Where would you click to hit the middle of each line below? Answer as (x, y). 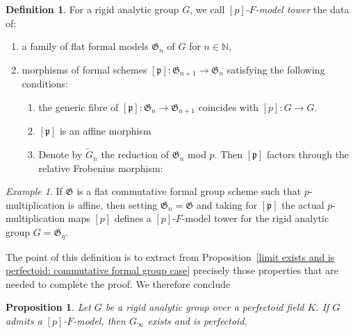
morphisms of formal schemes (84, 69)
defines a (133, 218)
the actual (303, 204)
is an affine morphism (105, 131)
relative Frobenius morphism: (101, 168)
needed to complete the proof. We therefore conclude (118, 283)
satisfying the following (276, 69)
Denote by (60, 154)
